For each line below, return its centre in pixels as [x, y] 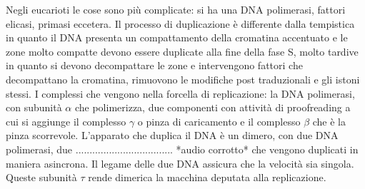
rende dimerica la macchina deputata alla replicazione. [207, 177]
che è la [329, 121]
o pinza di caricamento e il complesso [219, 121]
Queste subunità [41, 177]
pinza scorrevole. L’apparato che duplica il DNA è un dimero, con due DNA [172, 135]
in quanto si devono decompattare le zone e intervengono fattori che [154, 65]
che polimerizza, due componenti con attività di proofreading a [212, 107]
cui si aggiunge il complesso [66, 121]
